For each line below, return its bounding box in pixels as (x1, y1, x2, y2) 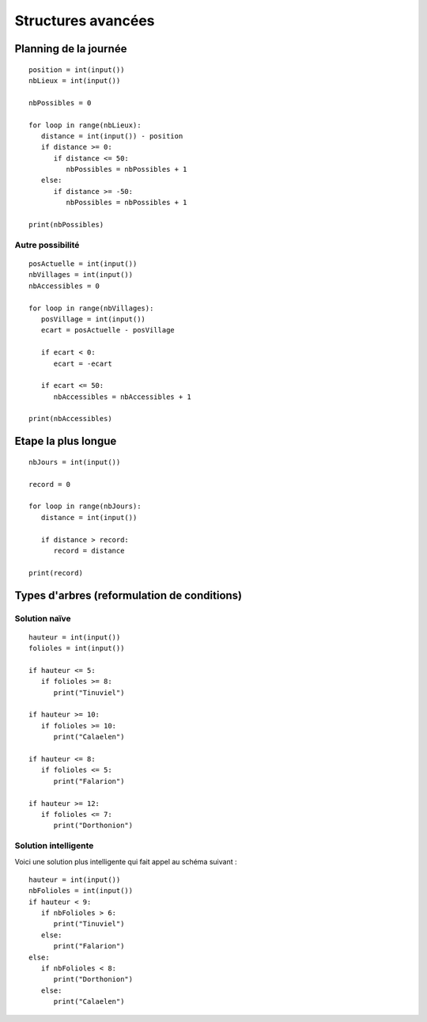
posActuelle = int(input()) (28, 259, 138, 268)
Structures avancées (14, 12, 155, 29)
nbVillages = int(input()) (28, 270, 134, 279)
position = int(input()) (28, 65, 125, 74)
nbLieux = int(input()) (28, 76, 121, 85)
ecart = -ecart (53, 359, 112, 368)
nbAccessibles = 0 (28, 281, 100, 291)
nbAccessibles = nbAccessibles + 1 (53, 392, 191, 401)
